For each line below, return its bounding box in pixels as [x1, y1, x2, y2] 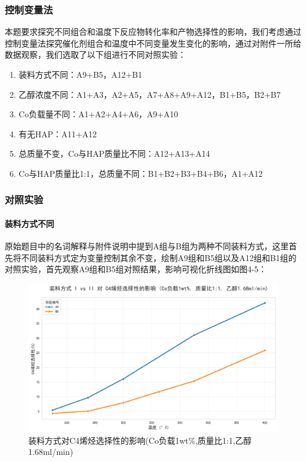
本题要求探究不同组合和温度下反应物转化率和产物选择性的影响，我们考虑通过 [5, 25, 301, 38]
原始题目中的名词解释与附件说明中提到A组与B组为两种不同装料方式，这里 [5, 240, 289, 252]
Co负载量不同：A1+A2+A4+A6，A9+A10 [18, 108, 178, 120]
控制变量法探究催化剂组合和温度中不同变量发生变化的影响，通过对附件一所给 [5, 37, 301, 49]
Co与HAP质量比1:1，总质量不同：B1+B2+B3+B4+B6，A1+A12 [18, 167, 263, 179]
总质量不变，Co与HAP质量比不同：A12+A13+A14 [18, 147, 210, 160]
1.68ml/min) [28, 445, 74, 458]
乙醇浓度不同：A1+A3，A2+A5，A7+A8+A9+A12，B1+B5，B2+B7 [18, 88, 281, 100]
